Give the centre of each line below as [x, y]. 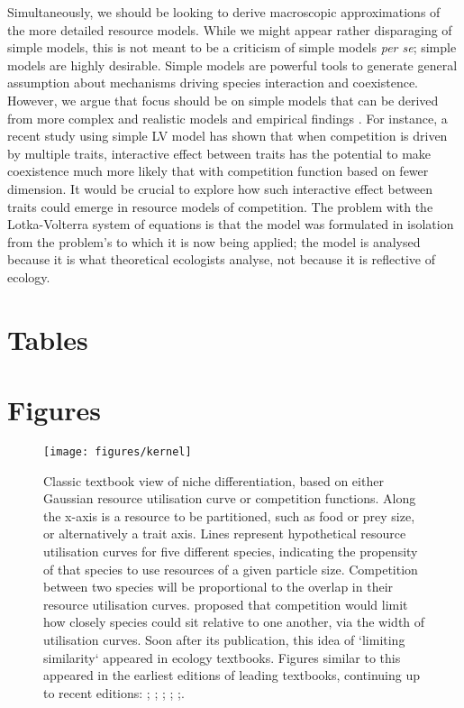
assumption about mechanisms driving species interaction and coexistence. [213, 83]
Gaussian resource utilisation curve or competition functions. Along [230, 498]
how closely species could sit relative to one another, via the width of [234, 622]
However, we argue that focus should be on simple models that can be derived [223, 100]
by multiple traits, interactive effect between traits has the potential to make [219, 153]
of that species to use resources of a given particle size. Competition [231, 569]
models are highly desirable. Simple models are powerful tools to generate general [232, 64]
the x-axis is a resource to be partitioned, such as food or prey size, [229, 515]
